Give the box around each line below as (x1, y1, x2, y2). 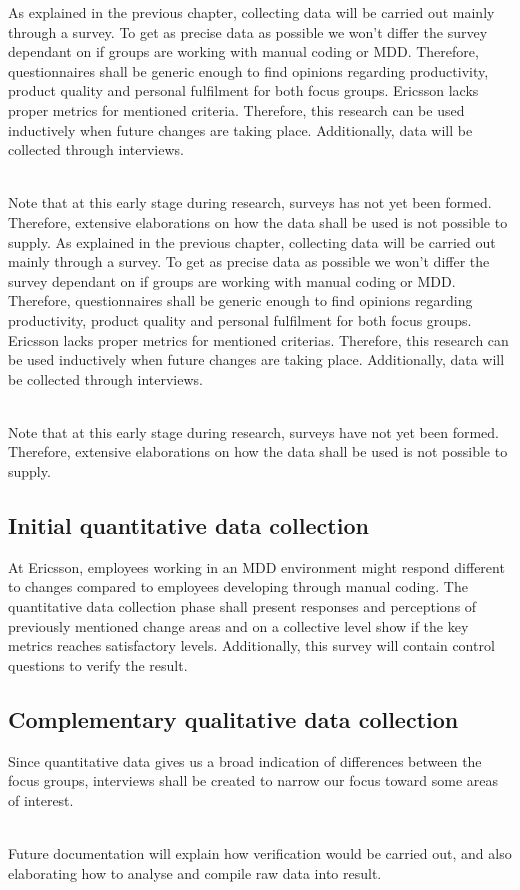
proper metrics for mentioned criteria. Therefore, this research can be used (8, 99, 465, 120)
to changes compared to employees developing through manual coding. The (8, 576, 468, 597)
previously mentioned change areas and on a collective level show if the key (8, 615, 469, 636)
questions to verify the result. (8, 654, 188, 675)
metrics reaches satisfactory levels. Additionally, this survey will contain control (8, 635, 495, 656)
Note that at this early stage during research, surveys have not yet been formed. (8, 421, 499, 442)
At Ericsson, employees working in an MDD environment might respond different (8, 556, 505, 577)
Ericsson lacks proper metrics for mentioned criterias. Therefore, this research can (8, 329, 509, 350)
